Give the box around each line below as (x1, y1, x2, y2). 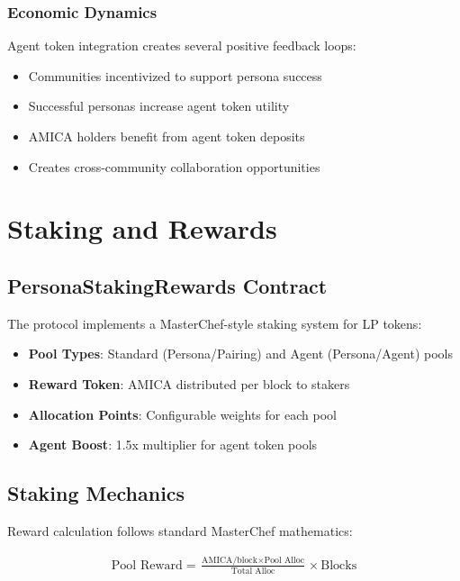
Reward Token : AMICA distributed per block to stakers (28, 374, 350, 393)
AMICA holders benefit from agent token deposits (28, 127, 305, 145)
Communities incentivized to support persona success (28, 66, 322, 85)
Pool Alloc (264, 555, 305, 565)
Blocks (320, 558, 357, 572)
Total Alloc (230, 566, 275, 576)
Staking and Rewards (7, 210, 277, 247)
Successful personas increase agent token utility (28, 96, 290, 115)
